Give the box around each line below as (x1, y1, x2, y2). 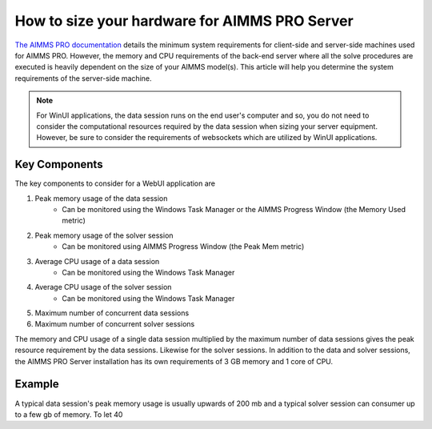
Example (14, 377, 59, 391)
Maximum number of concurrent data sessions (34, 308, 190, 318)
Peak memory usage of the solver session (34, 231, 174, 240)
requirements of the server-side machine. (14, 73, 152, 83)
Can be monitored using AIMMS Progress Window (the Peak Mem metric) (62, 242, 305, 251)
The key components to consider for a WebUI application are (14, 178, 216, 188)
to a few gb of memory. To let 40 (14, 409, 123, 419)
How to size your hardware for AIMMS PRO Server (14, 12, 354, 30)
